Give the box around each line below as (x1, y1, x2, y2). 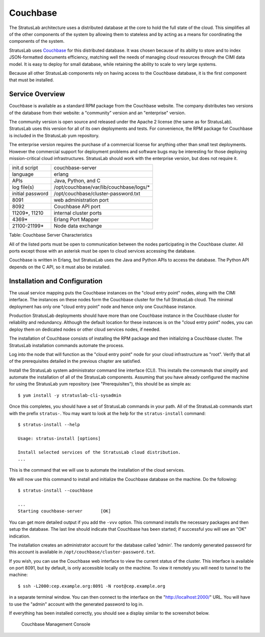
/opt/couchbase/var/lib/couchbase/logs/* (53, 184, 150, 191)
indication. (9, 533, 30, 539)
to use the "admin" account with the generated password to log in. (9, 601, 144, 607)
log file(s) (12, 184, 34, 191)
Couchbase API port (53, 203, 101, 210)
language (12, 171, 34, 178)
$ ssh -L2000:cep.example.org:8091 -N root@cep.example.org (18, 583, 165, 589)
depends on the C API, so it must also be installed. (9, 264, 111, 270)
